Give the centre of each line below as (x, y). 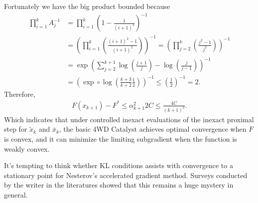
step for (16, 129)
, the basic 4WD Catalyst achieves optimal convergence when (153, 129)
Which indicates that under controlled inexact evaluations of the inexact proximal (129, 119)
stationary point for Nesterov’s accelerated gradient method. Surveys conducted (126, 175)
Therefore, (20, 94)
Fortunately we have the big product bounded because (87, 6)
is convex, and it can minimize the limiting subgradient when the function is (121, 138)
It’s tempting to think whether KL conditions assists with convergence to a (119, 165)
